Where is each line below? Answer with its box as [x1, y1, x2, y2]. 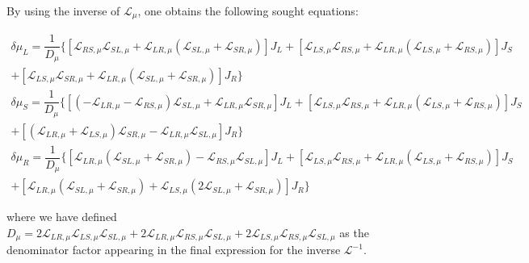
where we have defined [6, 208, 117, 225]
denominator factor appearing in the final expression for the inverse [6, 241, 341, 258]
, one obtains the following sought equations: [137, 2, 359, 19]
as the [339, 223, 369, 240]
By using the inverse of [6, 2, 120, 19]
